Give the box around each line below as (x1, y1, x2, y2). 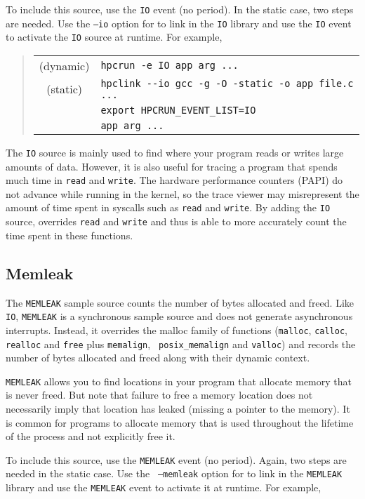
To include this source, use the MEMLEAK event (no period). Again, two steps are (6, 452, 347, 467)
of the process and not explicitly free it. (6, 429, 175, 444)
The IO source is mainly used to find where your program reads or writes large (6, 145, 344, 159)
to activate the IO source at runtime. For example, (6, 29, 223, 44)
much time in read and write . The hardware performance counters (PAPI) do (6, 173, 343, 187)
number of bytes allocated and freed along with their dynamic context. (6, 350, 310, 365)
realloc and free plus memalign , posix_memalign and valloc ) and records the (6, 336, 356, 351)
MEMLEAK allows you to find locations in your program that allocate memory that (6, 373, 352, 388)
